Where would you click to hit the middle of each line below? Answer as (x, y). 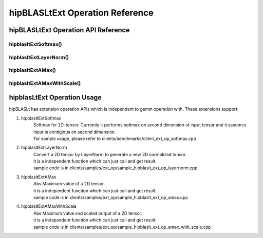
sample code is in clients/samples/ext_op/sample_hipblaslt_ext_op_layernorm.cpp (115, 168)
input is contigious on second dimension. (75, 132)
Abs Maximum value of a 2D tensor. (69, 184)
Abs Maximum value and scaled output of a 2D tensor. (88, 213)
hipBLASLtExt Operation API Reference (69, 30)
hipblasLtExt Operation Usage (55, 98)
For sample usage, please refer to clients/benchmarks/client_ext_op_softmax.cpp (115, 139)
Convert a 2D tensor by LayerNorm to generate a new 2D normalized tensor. (110, 154)
